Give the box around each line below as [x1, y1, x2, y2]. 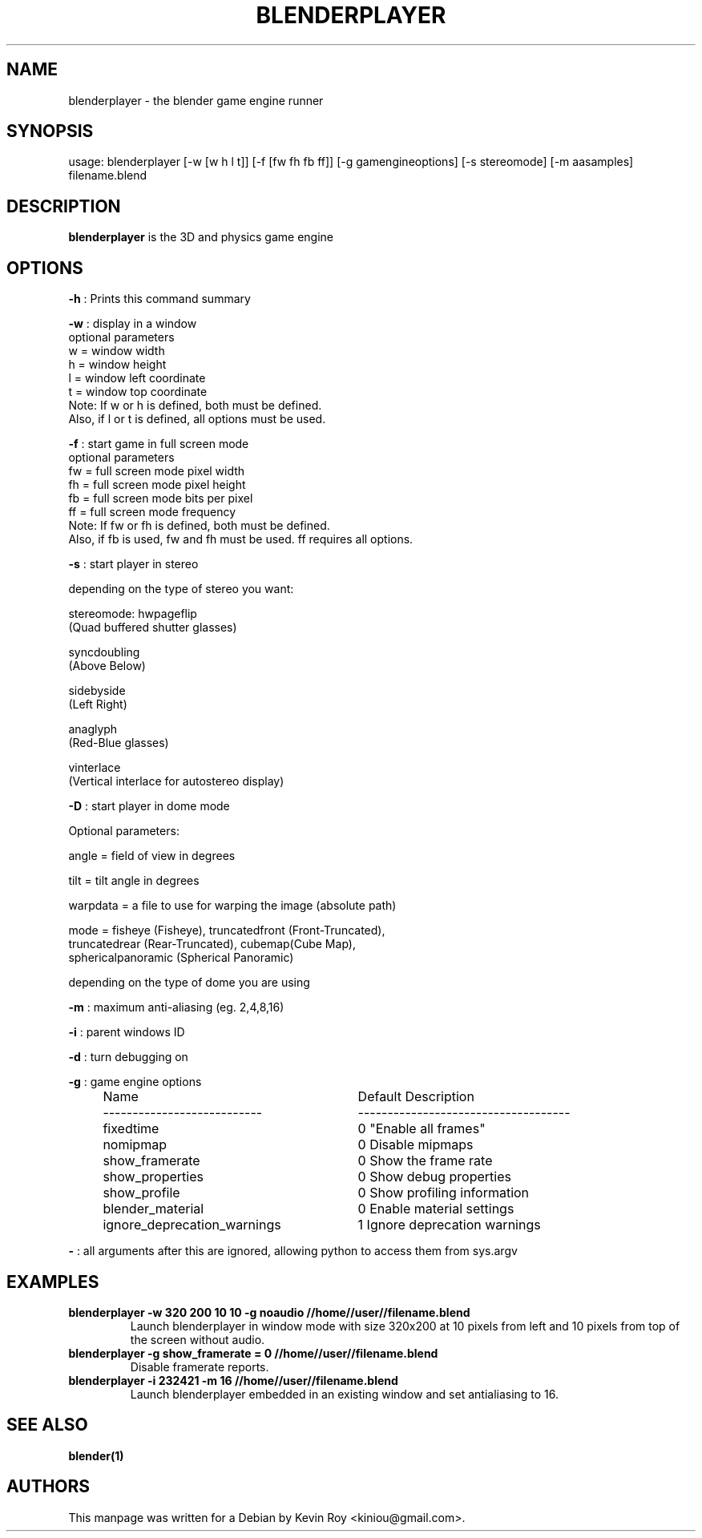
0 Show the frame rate [357, 1152, 493, 1169]
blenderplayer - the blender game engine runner [68, 93, 324, 107]
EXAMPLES [6, 1271, 99, 1292]
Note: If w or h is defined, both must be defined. [68, 398, 322, 413]
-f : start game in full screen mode [68, 437, 249, 451]
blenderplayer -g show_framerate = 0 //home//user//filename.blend [68, 1346, 438, 1360]
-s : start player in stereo [68, 557, 199, 571]
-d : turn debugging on [68, 1050, 188, 1064]
